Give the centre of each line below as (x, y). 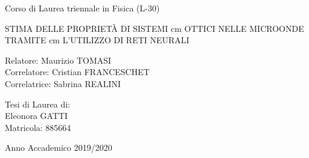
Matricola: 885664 (38, 127)
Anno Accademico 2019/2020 (59, 147)
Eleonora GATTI (37, 116)
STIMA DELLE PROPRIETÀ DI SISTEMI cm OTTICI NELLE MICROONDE (154, 28)
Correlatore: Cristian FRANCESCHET (77, 72)
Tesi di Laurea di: (38, 104)
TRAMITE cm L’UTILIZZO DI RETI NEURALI (97, 40)
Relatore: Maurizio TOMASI (58, 60)
